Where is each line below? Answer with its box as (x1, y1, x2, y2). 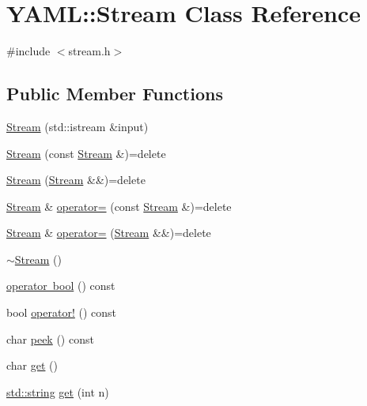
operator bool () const (6, 277, 115, 294)
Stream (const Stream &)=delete (6, 145, 166, 161)
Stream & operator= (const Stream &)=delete (6, 197, 232, 214)
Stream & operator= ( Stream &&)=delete (6, 224, 211, 241)
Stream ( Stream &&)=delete (6, 171, 146, 188)
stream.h (68, 43, 111, 59)
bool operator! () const (6, 304, 117, 321)
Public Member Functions (6, 81, 223, 106)
